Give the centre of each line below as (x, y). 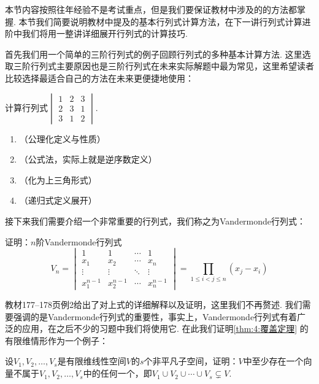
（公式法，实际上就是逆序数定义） (88, 159)
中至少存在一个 (273, 361)
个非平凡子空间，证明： (191, 361)
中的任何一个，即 (117, 373)
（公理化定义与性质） (62, 138)
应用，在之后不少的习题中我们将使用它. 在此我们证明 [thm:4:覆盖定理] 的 (165, 328)
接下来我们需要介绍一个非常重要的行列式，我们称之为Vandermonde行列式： (156, 221)
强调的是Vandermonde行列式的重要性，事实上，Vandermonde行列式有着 (155, 316)
